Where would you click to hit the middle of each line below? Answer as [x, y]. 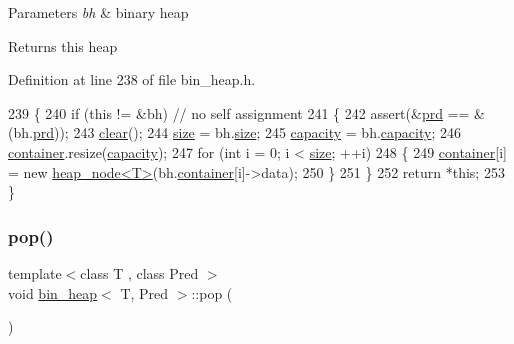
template [35, 272]
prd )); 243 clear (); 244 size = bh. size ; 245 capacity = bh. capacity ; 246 [246, 132]
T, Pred [144, 292]
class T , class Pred [139, 272]
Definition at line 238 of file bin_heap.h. [132, 79]
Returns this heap [63, 45]
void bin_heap [53, 292]
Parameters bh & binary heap [98, 12]
